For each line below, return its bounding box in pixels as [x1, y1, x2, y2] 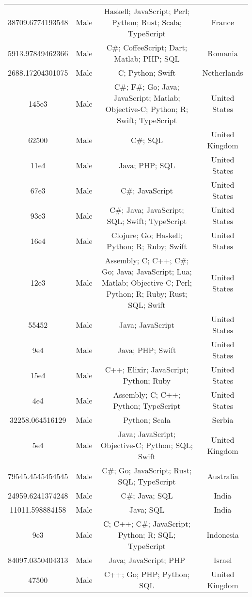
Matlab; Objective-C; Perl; [101, 277, 192, 288]
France [211, 16, 234, 28]
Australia [207, 470, 238, 482]
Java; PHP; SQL [118, 159, 175, 171]
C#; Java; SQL [121, 490, 173, 501]
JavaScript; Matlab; [113, 92, 180, 103]
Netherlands [202, 67, 243, 78]
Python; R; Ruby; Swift [107, 241, 187, 252]
